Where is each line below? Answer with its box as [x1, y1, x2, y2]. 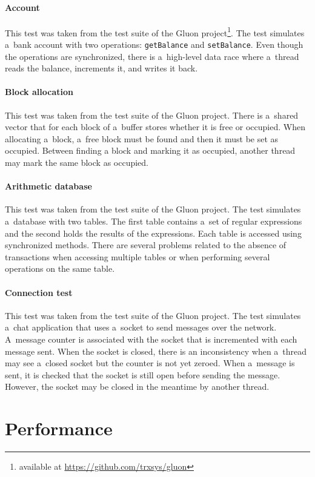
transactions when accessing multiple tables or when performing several [5, 250, 270, 263]
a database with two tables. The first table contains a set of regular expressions [5, 215, 302, 228]
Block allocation [5, 85, 73, 98]
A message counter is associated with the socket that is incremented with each [5, 333, 297, 345]
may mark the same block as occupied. [5, 156, 148, 169]
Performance [5, 416, 113, 441]
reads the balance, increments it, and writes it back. [5, 62, 198, 74]
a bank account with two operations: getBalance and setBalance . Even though [5, 38, 303, 51]
